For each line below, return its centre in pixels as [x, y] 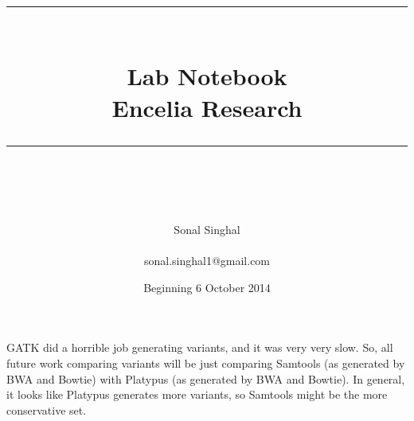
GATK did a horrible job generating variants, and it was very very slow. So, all [200, 347]
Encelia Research [207, 107]
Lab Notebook [207, 76]
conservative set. [47, 409]
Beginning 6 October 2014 [207, 287]
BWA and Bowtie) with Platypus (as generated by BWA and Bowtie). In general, [206, 378]
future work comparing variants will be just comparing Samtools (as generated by [206, 363]
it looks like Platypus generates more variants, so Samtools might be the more [197, 394]
